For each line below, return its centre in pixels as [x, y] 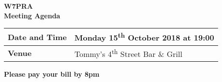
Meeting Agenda [32, 15]
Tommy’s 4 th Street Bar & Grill [128, 53]
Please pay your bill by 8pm [52, 74]
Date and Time [37, 37]
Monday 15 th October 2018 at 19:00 [144, 37]
